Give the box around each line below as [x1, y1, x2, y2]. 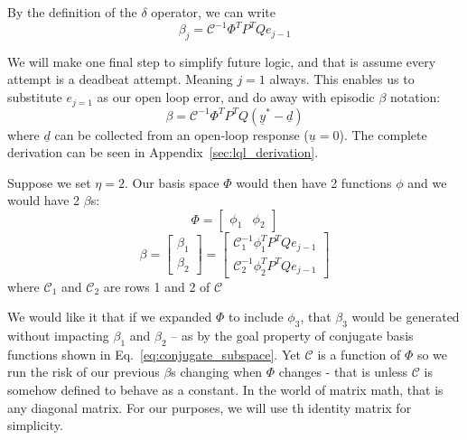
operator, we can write [151, 3, 276, 21]
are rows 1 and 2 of [103, 276, 210, 295]
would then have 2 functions [236, 173, 392, 192]
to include [229, 307, 284, 326]
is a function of [317, 344, 401, 363]
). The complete [339, 125, 427, 144]
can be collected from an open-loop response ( [54, 125, 309, 144]
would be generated [351, 307, 460, 326]
